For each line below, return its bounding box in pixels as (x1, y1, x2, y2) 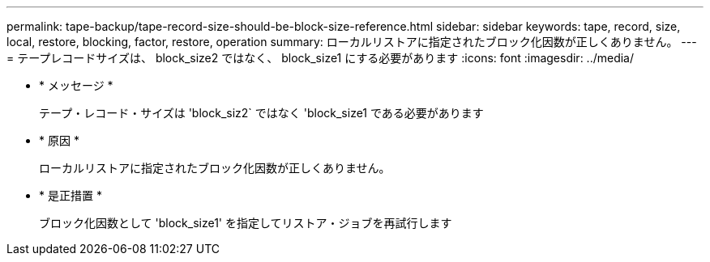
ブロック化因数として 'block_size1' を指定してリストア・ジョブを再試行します (39, 216, 452, 230)
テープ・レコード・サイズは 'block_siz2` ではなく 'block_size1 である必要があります (39, 106, 484, 120)
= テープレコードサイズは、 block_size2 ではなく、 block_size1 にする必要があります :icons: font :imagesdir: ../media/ (6, 51, 635, 65)
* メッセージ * (39, 78, 113, 92)
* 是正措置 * (39, 188, 102, 202)
